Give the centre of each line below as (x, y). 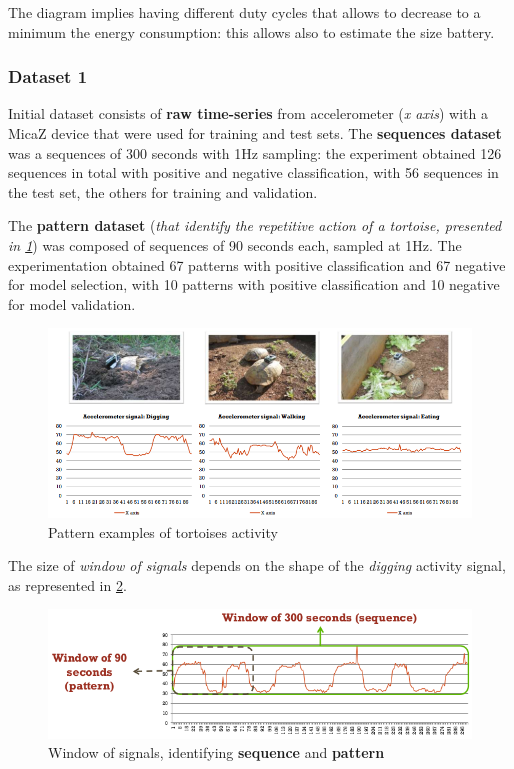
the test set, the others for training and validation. (163, 191)
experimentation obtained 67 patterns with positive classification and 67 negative (257, 264)
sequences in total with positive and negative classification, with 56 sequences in (253, 172)
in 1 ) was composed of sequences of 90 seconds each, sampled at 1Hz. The (235, 244)
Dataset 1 (48, 76)
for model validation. (72, 303)
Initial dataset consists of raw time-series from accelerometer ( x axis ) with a (248, 113)
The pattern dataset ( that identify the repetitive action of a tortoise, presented (255, 225)
